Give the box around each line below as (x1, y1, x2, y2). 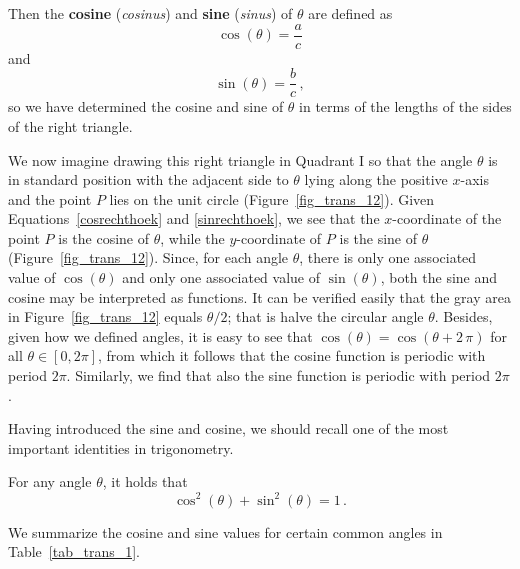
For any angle (8, 471, 92, 492)
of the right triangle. (8, 115, 133, 136)
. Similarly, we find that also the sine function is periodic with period (66, 365, 491, 386)
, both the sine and (380, 267, 498, 288)
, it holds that (102, 471, 188, 492)
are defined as (308, 3, 393, 23)
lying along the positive (304, 169, 448, 190)
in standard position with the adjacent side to (8, 169, 289, 190)
